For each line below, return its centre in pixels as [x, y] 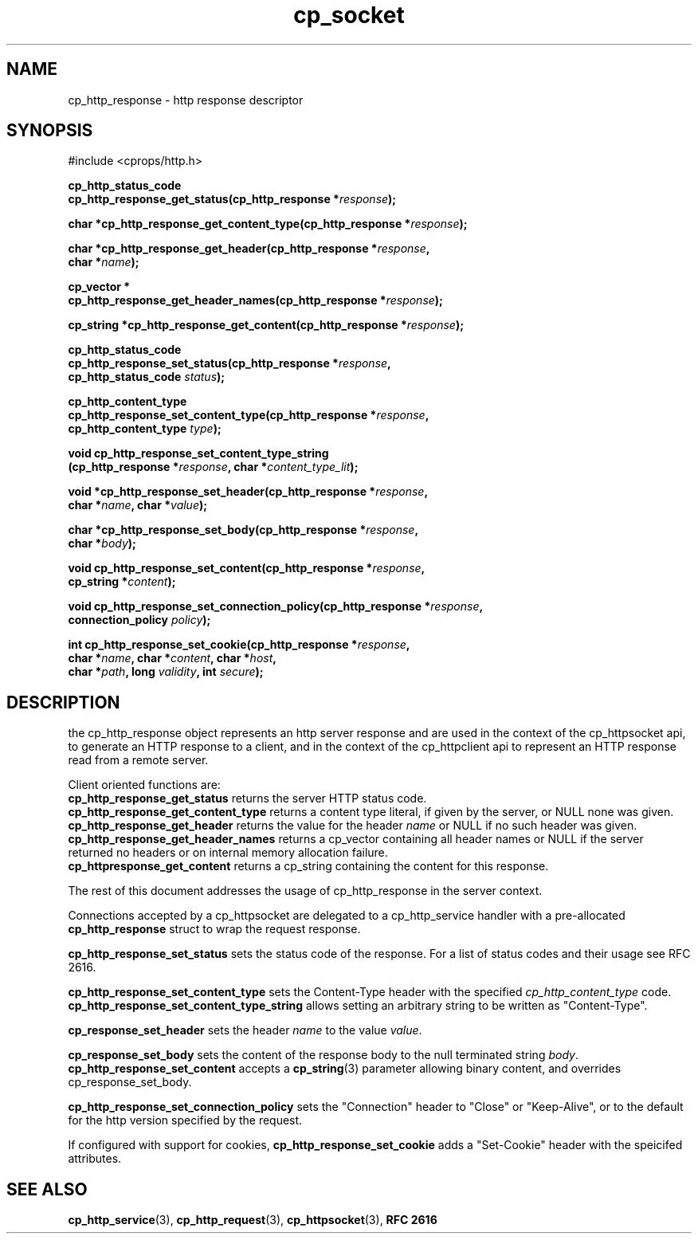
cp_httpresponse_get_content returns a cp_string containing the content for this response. [308, 866]
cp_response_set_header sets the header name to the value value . [245, 1030]
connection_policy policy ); [139, 620]
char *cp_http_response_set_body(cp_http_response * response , [243, 530]
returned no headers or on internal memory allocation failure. [228, 853]
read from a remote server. [138, 760]
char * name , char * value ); [138, 505]
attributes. [95, 1159]
